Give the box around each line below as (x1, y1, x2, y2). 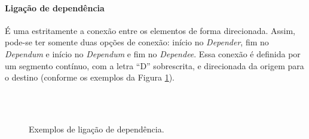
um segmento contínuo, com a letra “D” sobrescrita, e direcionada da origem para (5, 59, 304, 72)
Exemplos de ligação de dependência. (29, 122, 164, 135)
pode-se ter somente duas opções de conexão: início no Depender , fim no (5, 36, 269, 48)
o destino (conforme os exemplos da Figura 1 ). (5, 71, 175, 84)
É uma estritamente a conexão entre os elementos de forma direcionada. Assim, (5, 24, 295, 36)
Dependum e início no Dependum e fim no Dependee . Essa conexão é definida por (5, 47, 301, 60)
